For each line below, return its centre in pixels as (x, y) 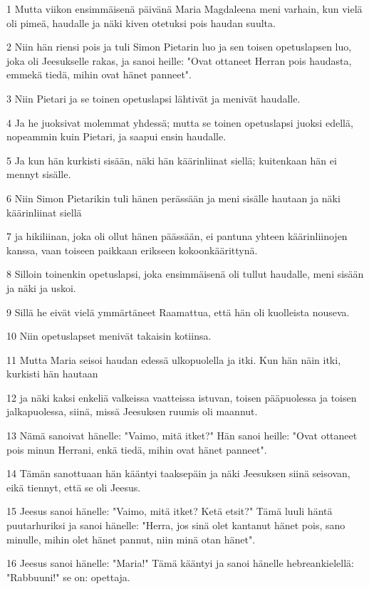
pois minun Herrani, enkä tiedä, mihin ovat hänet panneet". (137, 449)
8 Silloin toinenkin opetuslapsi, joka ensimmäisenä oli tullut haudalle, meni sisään (185, 274)
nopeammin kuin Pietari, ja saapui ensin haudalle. (116, 136)
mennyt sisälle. (39, 174)
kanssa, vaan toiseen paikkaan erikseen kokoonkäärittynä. (132, 250)
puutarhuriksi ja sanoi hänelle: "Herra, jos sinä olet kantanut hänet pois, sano (176, 525)
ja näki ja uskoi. (41, 287)
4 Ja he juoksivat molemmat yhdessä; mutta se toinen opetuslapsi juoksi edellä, (180, 122)
